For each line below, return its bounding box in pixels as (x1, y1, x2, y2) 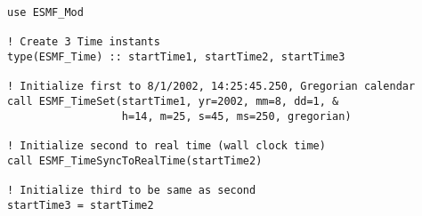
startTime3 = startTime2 (7, 198, 154, 212)
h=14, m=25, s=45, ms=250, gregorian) (121, 109, 352, 123)
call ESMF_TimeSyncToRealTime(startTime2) (7, 154, 263, 167)
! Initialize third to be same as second (7, 183, 256, 196)
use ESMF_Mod (7, 6, 84, 19)
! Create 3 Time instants (7, 36, 160, 49)
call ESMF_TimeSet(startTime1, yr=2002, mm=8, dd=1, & (7, 94, 339, 108)
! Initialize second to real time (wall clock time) (7, 139, 326, 152)
